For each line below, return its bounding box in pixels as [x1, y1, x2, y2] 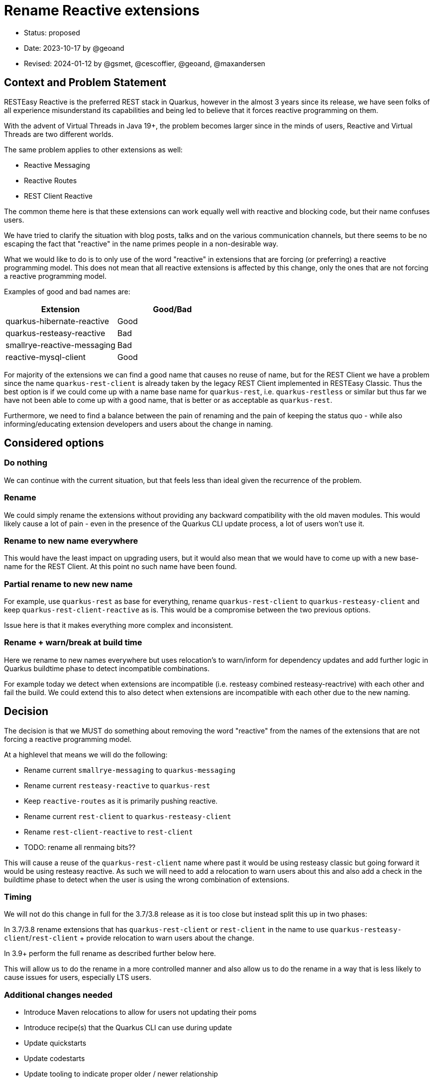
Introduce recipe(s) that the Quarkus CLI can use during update [24, 1023, 232, 1032]
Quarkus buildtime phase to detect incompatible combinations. [4, 664, 210, 673]
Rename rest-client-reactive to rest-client [24, 827, 193, 836]
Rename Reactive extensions [4, 2, 200, 19]
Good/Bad [153, 304, 192, 314]
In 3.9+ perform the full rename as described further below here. [4, 949, 216, 958]
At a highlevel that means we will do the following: [4, 750, 168, 759]
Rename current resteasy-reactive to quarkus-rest [24, 781, 211, 790]
